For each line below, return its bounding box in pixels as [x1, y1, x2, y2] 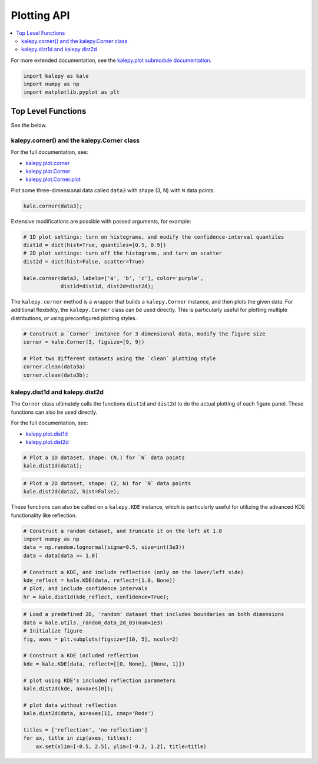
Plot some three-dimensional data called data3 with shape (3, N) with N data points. [11, 186, 216, 194]
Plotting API [11, 9, 70, 22]
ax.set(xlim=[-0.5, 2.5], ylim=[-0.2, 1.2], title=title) [35, 743, 207, 750]
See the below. [11, 121, 47, 129]
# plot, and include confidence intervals [23, 585, 148, 592]
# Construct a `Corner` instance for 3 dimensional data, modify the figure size [23, 330, 266, 337]
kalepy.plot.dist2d [25, 438, 69, 445]
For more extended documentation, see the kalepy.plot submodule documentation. [11, 57, 212, 64]
